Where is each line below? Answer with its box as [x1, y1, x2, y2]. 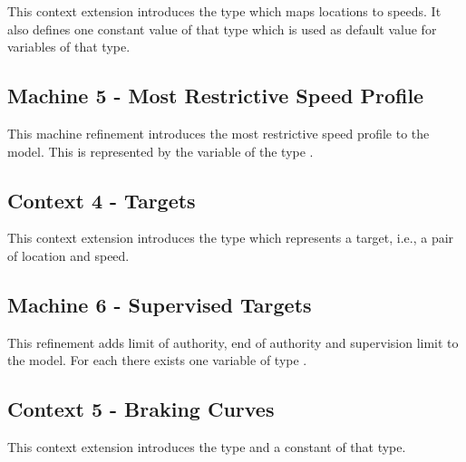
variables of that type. [7, 37, 131, 56]
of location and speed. [7, 245, 130, 265]
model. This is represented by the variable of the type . [7, 141, 314, 160]
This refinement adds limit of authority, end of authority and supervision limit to [7, 332, 459, 351]
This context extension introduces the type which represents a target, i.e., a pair [7, 228, 454, 247]
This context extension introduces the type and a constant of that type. [7, 438, 406, 457]
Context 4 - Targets [7, 186, 196, 214]
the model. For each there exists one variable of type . [7, 351, 307, 370]
